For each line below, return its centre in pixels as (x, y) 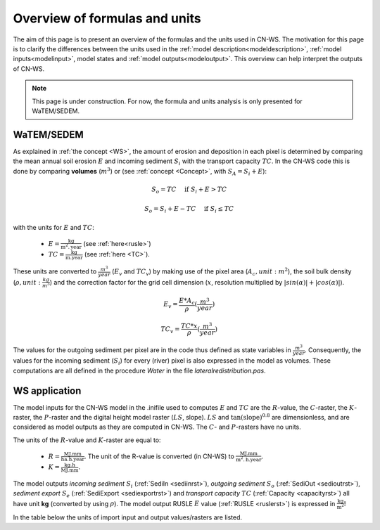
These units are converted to (55, 271)
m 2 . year (71, 247)
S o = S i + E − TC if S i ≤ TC (189, 209)
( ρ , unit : (27, 282)
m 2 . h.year (249, 459)
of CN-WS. (29, 69)
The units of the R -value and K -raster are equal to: (87, 440)
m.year (74, 257)
